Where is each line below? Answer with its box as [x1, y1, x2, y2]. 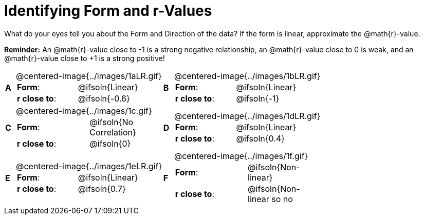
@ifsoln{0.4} [236, 133, 285, 144]
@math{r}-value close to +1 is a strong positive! [4, 53, 165, 63]
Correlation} [89, 127, 136, 137]
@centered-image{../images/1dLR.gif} [174, 110, 321, 121]
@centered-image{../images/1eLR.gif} [15, 161, 162, 171]
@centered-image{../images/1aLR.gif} [15, 70, 162, 81]
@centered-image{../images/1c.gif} [15, 105, 152, 116]
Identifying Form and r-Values [4, 2, 212, 19]
